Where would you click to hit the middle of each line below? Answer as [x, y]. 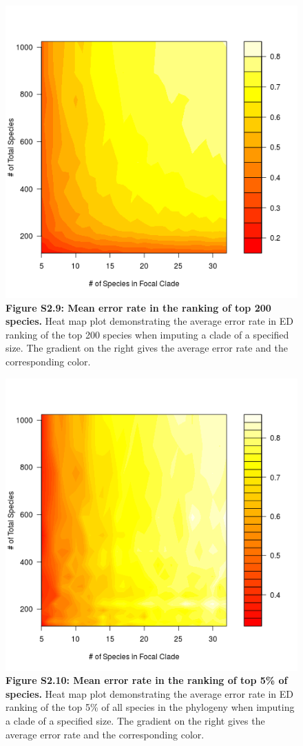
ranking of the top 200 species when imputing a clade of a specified [147, 334]
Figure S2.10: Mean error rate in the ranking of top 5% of [147, 680]
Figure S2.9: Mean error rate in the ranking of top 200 [138, 307]
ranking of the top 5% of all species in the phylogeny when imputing [150, 707]
